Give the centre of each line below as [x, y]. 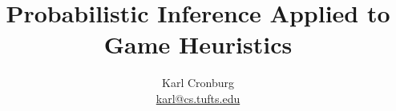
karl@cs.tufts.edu [198, 98]
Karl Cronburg [198, 83]
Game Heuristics [198, 44]
